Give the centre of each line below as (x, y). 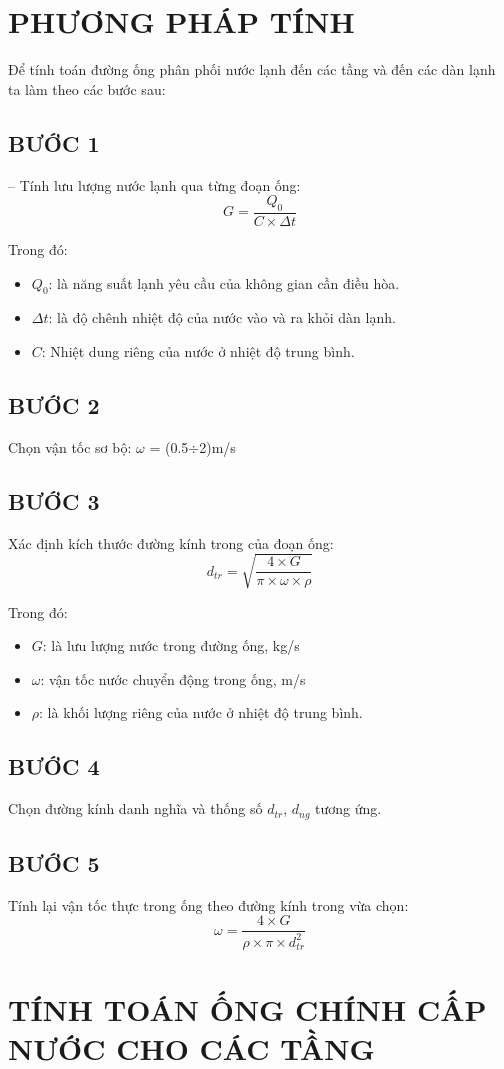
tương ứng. (348, 808)
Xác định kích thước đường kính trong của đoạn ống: (171, 542)
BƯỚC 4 (54, 766)
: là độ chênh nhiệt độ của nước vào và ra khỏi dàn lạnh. (222, 317)
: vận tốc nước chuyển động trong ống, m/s (173, 678)
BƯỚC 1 (54, 142)
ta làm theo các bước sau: (87, 88)
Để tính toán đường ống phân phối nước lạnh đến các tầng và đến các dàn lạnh (252, 69)
